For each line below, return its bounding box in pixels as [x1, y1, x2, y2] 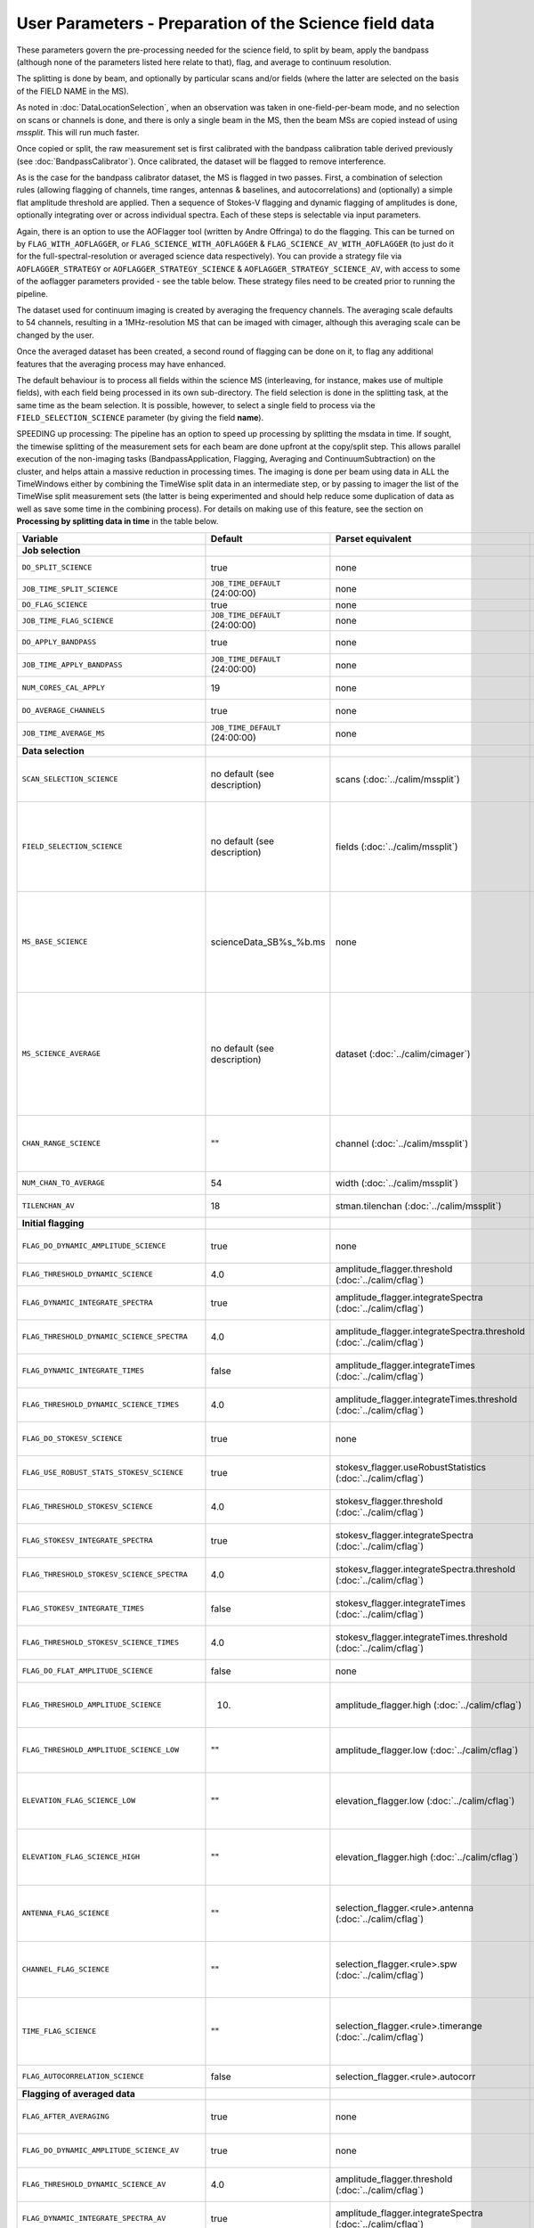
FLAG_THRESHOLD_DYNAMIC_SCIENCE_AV [21, 2180, 166, 2190]
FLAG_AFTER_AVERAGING [21, 2112, 110, 2121]
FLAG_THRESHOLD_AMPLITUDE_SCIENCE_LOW [21, 1745, 180, 1755]
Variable [21, 532, 59, 545]
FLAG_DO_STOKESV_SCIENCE [21, 1434, 123, 1444]
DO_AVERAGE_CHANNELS [21, 706, 106, 716]
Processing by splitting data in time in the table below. [16, 516, 219, 527]
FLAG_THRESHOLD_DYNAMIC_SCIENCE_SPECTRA [21, 1332, 189, 1341]
